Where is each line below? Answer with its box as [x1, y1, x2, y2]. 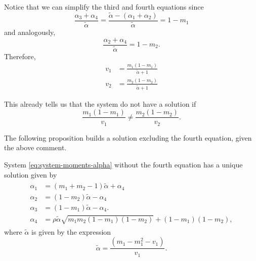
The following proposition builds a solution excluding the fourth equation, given [4, 132, 252, 143]
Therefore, [4, 51, 36, 61]
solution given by [4, 169, 57, 180]
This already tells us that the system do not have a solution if [4, 98, 196, 109]
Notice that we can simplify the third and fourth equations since [4, 2, 204, 12]
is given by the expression [31, 226, 111, 237]
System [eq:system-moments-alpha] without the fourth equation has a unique [4, 159, 243, 169]
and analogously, [4, 26, 56, 37]
